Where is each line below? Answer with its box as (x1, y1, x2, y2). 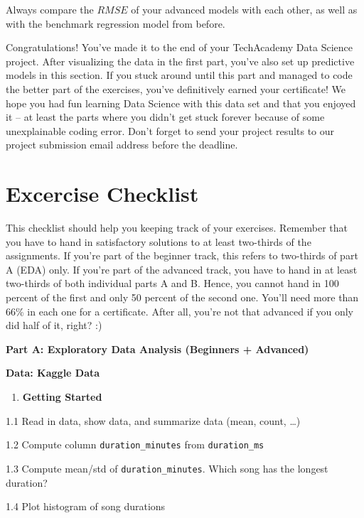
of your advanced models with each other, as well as (131, 2, 358, 16)
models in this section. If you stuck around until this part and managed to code (6, 68, 353, 82)
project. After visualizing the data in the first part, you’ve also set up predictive (6, 53, 355, 68)
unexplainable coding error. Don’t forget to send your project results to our (6, 123, 335, 138)
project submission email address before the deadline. (6, 137, 238, 152)
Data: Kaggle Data (6, 365, 100, 380)
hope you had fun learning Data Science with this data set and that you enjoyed (6, 95, 356, 110)
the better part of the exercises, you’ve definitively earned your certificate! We (6, 81, 346, 96)
